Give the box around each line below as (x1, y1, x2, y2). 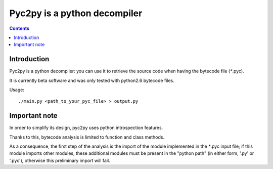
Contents (9, 25, 30, 31)
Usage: (9, 87, 25, 93)
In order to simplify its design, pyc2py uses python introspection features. (9, 124, 163, 131)
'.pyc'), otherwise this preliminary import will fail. (9, 157, 111, 163)
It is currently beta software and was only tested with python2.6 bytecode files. (9, 77, 174, 83)
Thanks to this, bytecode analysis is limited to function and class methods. (9, 134, 164, 140)
